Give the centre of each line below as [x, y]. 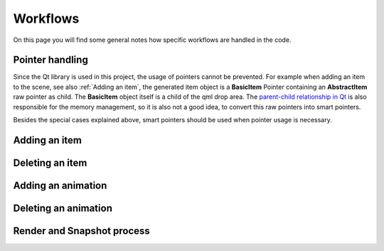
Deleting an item [50, 162]
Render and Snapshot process [82, 231]
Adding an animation [60, 185]
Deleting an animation [63, 208]
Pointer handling [50, 60]
